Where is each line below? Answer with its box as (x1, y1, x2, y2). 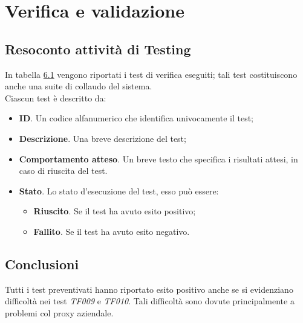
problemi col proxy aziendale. (5, 306, 114, 319)
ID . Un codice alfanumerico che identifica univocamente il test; (19, 112, 254, 124)
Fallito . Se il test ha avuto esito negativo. (33, 225, 190, 237)
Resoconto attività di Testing (5, 39, 191, 58)
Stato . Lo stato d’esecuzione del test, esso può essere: (19, 184, 219, 197)
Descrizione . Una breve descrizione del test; (19, 132, 186, 144)
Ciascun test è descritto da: (5, 91, 106, 104)
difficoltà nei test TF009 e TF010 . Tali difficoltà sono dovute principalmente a (5, 295, 295, 307)
